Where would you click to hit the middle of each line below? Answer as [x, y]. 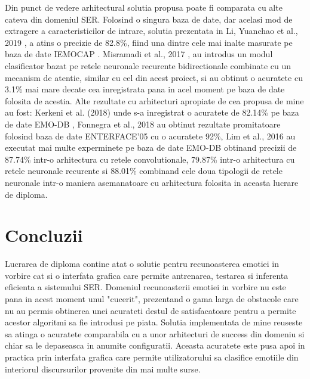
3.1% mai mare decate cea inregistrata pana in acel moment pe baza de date [145, 89]
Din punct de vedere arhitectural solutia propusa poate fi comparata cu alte [144, 7]
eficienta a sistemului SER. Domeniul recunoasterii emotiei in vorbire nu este [145, 287]
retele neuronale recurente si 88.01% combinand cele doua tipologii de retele [144, 171]
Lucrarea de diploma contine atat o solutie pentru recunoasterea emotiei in [142, 264]
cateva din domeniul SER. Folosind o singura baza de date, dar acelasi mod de [149, 19]
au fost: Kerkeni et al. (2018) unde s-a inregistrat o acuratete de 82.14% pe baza [152, 112]
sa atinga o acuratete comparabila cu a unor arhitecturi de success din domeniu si [155, 333]
